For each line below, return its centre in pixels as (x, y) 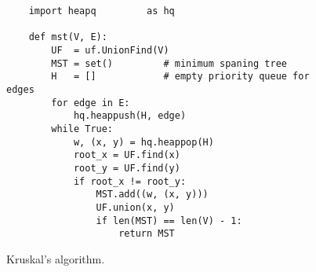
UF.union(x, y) (135, 207)
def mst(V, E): (68, 37)
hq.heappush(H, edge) (130, 116)
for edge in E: (91, 103)
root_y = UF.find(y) (127, 168)
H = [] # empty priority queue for (180, 77)
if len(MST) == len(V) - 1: (169, 221)
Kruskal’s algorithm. (56, 258)
